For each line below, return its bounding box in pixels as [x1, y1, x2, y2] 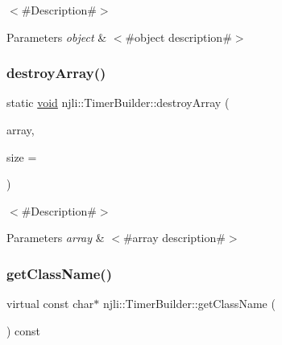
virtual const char [6, 295, 94, 312]
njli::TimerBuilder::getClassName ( [102, 295, 276, 312]
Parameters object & [6, 28, 107, 45]
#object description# [125, 28, 232, 45]
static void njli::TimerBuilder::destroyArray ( [6, 94, 230, 111]
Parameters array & [6, 229, 105, 246]
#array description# [122, 229, 226, 246]
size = [6, 148, 37, 165]
